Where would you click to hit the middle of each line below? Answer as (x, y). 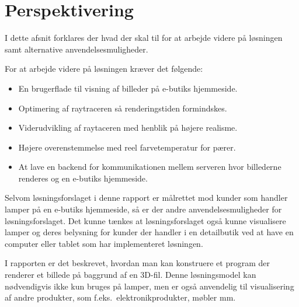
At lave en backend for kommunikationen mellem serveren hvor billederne (150, 167)
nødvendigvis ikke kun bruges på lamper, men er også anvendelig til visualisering (149, 286)
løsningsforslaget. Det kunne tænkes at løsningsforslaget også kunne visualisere (145, 220)
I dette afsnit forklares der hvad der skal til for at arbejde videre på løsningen (144, 38)
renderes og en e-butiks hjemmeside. (83, 178)
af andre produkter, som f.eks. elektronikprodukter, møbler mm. (120, 297)
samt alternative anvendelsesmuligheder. (77, 49)
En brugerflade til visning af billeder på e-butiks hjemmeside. (128, 88)
